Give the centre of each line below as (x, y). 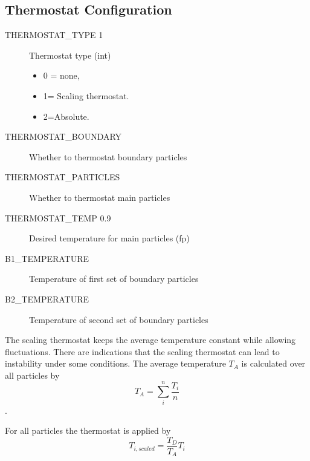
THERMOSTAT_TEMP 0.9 (58, 217)
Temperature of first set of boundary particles (114, 279)
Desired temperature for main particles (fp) (109, 238)
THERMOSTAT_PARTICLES (63, 177)
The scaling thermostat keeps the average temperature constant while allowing (150, 340)
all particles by (32, 375)
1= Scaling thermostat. (86, 95)
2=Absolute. (66, 116)
